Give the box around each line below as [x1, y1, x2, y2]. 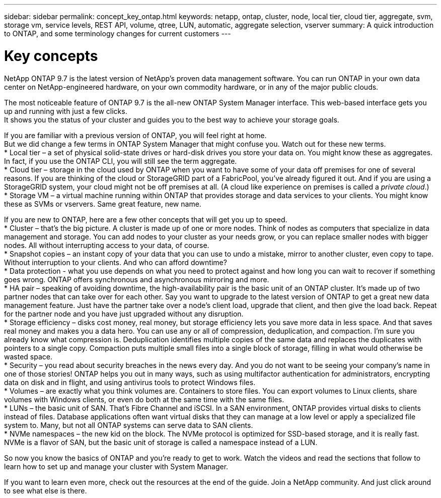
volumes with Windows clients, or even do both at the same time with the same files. [4, 395, 284, 404]
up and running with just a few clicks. [4, 106, 127, 115]
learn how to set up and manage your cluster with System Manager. [4, 462, 229, 471]
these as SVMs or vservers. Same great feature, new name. [4, 199, 201, 208]
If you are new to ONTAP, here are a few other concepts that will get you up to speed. [4, 215, 287, 224]
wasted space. [4, 352, 52, 361]
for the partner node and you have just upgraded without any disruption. [4, 309, 244, 318]
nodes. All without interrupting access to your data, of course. [4, 240, 209, 250]
